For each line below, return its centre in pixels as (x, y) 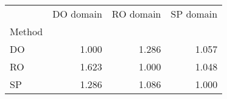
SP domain (194, 14)
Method (26, 31)
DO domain (77, 14)
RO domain (136, 14)
